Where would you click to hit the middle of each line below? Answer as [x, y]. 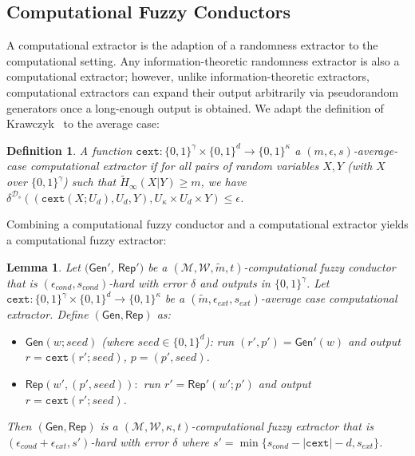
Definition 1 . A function [69, 150]
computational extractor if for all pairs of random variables [175, 166]
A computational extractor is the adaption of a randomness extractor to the [192, 45]
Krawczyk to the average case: [83, 123]
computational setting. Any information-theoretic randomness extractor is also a [203, 60]
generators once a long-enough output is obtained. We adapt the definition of [195, 107]
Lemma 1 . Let [43, 266]
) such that [90, 182]
